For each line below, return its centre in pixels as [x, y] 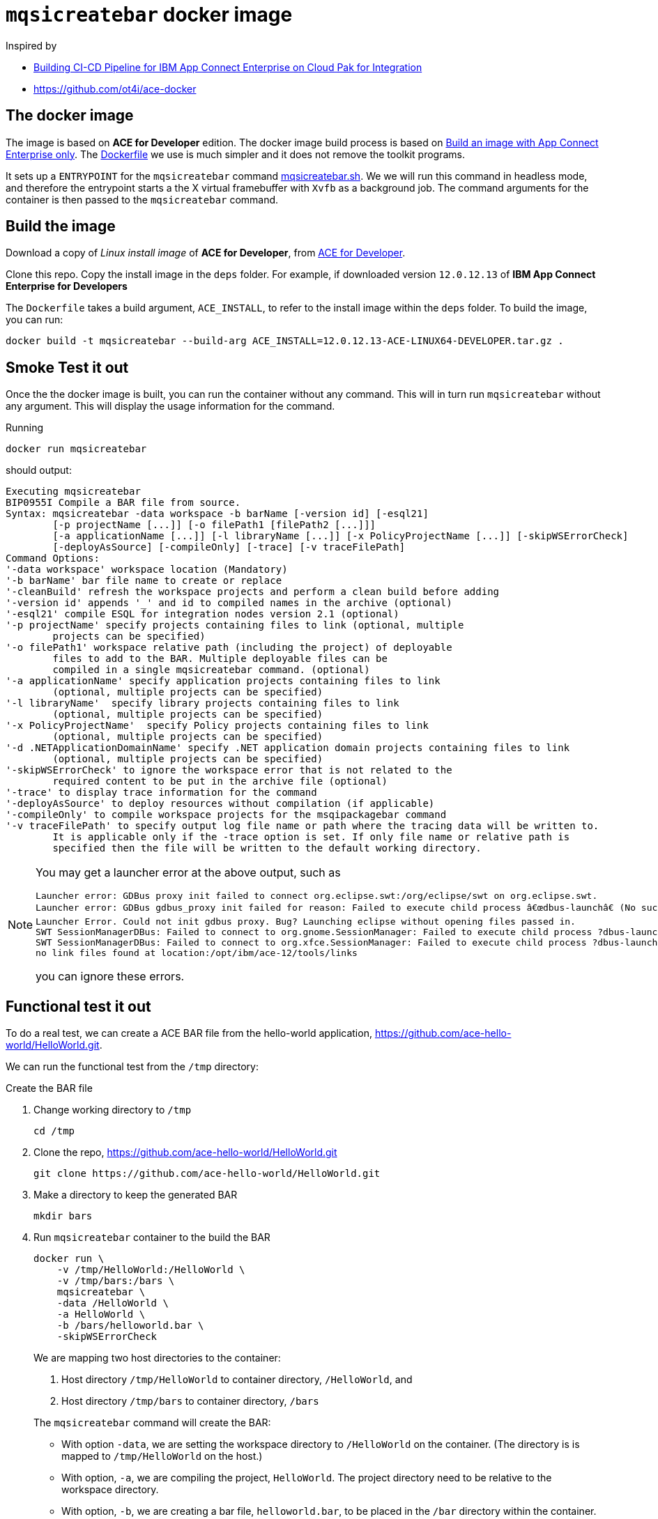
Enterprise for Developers [67, 286]
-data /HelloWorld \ [113, 1303]
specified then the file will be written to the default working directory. [267, 848]
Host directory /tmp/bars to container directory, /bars [190, 1401]
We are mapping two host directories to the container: [157, 1358]
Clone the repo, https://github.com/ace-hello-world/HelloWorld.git [185, 1152]
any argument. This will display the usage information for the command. [170, 406]
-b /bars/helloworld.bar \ [130, 1326]
